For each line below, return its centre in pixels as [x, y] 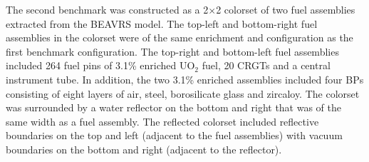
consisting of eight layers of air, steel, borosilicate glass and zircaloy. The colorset [183, 93]
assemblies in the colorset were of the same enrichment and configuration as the [180, 37]
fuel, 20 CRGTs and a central [266, 65]
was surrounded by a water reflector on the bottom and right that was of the [174, 107]
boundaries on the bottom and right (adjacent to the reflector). [144, 149]
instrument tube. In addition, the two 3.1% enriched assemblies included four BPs [185, 79]
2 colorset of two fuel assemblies [286, 9]
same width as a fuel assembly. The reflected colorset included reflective [162, 121]
